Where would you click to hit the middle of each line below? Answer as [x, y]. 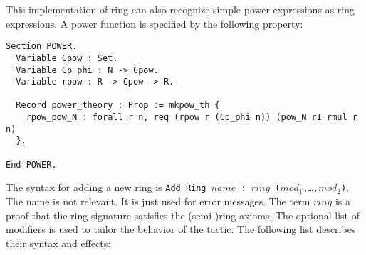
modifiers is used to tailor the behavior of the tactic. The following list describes [181, 229]
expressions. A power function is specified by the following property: [155, 23]
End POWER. [31, 164]
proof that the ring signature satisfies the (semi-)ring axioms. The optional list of [183, 215]
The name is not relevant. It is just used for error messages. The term [158, 201]
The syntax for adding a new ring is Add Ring [106, 187]
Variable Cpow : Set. [67, 58]
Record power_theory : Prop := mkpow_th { [118, 105]
